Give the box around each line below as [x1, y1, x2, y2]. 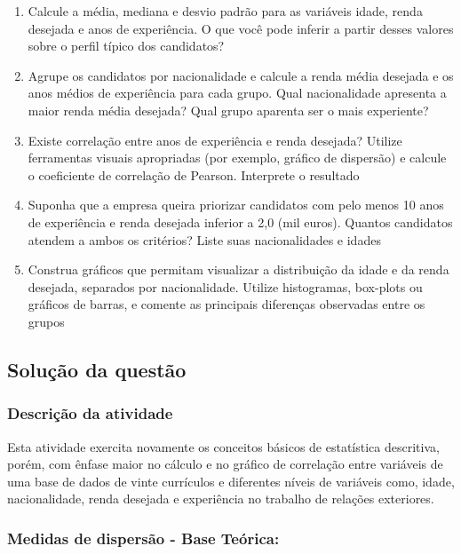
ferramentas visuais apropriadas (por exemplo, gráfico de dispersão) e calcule [28, 148, 447, 167]
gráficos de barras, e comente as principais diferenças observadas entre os [28, 295, 425, 313]
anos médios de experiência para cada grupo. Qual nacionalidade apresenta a [28, 83, 447, 102]
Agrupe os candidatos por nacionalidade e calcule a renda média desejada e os [28, 66, 454, 84]
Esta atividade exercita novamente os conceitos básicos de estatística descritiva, [7, 437, 440, 455]
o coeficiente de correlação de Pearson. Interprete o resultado [28, 165, 360, 184]
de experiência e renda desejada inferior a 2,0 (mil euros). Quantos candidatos [28, 212, 453, 231]
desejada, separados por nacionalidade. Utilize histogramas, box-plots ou [28, 277, 423, 296]
